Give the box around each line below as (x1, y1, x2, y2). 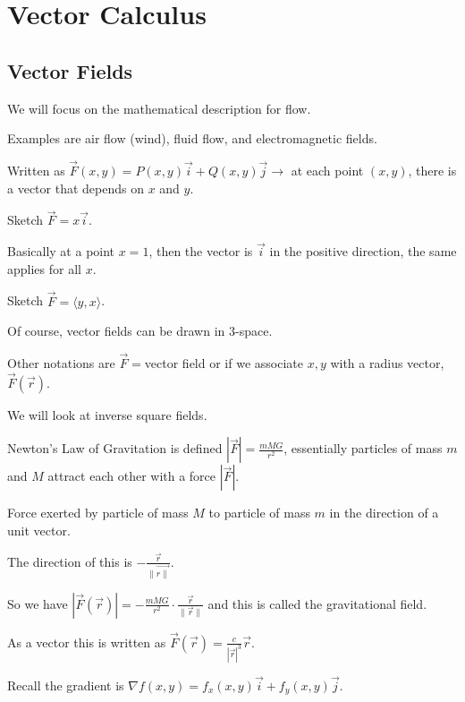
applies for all (7, 259, 81, 278)
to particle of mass (208, 503, 310, 522)
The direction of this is (7, 552, 132, 570)
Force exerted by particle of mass (7, 503, 189, 522)
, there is (408, 160, 457, 179)
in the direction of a (329, 503, 439, 522)
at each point (291, 160, 364, 179)
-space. (234, 321, 273, 340)
